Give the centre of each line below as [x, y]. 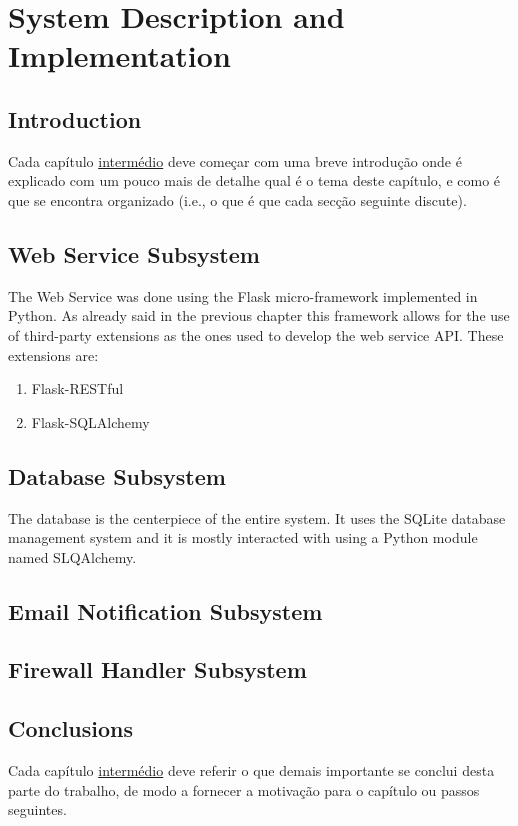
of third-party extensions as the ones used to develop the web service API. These [256, 334]
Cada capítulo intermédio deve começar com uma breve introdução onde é [235, 160]
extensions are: [53, 354]
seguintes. [37, 809]
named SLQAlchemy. [72, 556]
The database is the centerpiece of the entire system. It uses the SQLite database [257, 517]
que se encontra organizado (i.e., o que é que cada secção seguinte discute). [237, 199]
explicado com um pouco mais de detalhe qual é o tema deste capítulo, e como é [254, 180]
